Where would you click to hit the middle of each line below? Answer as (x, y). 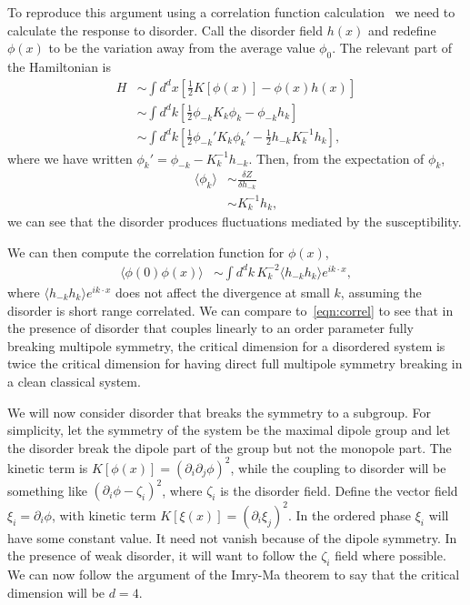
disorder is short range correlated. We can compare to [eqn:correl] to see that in (230, 310)
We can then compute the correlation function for (146, 252)
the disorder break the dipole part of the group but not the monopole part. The (230, 447)
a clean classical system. (74, 381)
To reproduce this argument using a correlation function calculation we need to (231, 12)
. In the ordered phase (350, 514)
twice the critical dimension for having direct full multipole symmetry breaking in (235, 363)
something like (47, 490)
